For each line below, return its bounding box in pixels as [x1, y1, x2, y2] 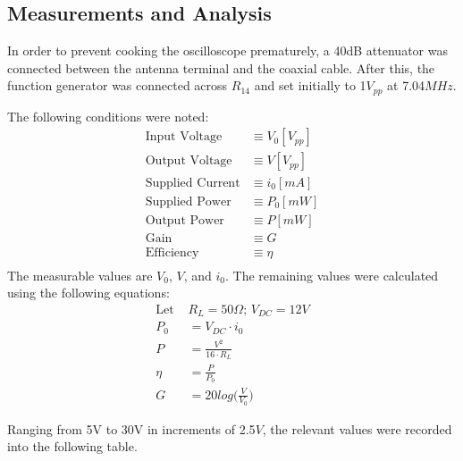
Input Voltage [145, 130, 223, 144]
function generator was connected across [7, 76, 228, 95]
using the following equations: [7, 283, 170, 302]
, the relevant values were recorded [262, 419, 452, 438]
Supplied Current [145, 176, 240, 189]
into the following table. [7, 437, 138, 456]
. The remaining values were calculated [224, 265, 439, 284]
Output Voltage [145, 155, 232, 168]
